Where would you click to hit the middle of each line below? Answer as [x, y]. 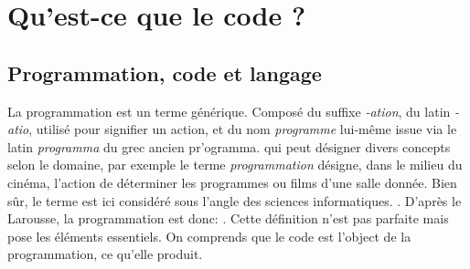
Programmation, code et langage [165, 72]
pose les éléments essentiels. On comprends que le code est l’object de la [209, 236]
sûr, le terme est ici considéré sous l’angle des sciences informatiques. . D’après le [235, 200]
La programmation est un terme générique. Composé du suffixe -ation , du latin [229, 111]
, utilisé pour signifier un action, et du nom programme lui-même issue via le [243, 129]
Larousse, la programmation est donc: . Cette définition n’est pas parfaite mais [228, 218]
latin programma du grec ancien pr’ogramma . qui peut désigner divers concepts [229, 146]
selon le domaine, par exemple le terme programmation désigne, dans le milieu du [235, 165]
